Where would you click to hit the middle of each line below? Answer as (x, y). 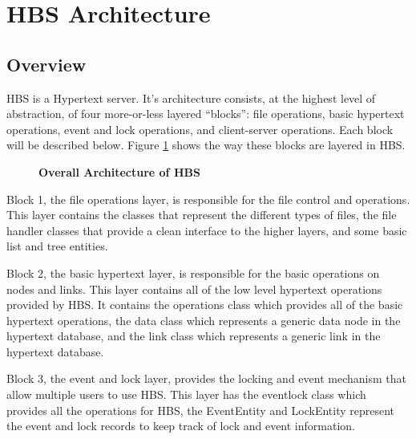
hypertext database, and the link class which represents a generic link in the (194, 336)
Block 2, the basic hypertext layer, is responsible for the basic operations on (193, 272)
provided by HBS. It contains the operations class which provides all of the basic (205, 305)
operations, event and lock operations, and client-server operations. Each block (200, 129)
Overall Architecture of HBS (119, 171)
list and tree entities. (57, 246)
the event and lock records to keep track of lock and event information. (181, 426)
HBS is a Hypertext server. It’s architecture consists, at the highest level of (191, 98)
